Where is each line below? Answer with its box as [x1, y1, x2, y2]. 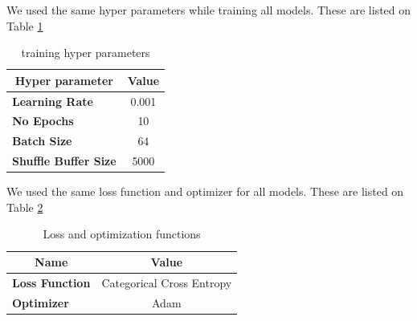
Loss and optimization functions [43, 226, 201, 242]
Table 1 [6, 17, 43, 34]
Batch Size [12, 132, 72, 149]
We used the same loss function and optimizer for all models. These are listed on [6, 183, 404, 200]
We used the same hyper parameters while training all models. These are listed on [6, 2, 411, 18]
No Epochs [12, 112, 74, 129]
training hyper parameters [21, 44, 150, 61]
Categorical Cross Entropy [101, 274, 232, 291]
